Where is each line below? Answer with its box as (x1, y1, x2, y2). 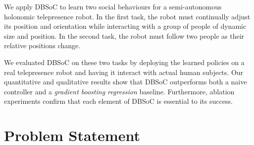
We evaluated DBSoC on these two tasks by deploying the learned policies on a (4, 57, 245, 67)
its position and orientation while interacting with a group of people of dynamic (4, 21, 247, 31)
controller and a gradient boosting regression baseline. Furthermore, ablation (4, 86, 235, 96)
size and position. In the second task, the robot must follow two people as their (4, 30, 245, 41)
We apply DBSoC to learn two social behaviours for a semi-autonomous (4, 1, 222, 11)
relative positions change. (4, 40, 81, 51)
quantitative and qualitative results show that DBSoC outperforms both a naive (4, 76, 247, 87)
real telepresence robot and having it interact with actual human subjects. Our (4, 67, 244, 77)
